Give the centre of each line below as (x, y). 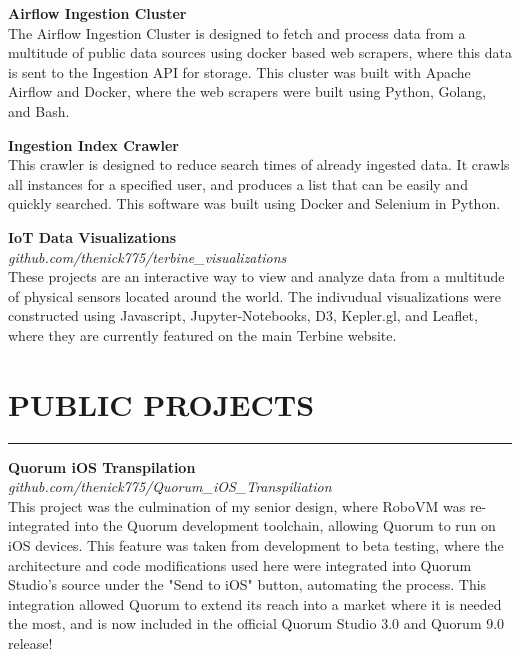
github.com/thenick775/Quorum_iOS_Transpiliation (170, 486)
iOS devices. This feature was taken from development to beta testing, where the (256, 545)
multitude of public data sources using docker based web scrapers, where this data (260, 52)
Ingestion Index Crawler (93, 144)
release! (30, 642)
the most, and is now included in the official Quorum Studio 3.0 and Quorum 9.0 (256, 623)
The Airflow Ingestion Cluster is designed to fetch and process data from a (237, 32)
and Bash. (39, 110)
